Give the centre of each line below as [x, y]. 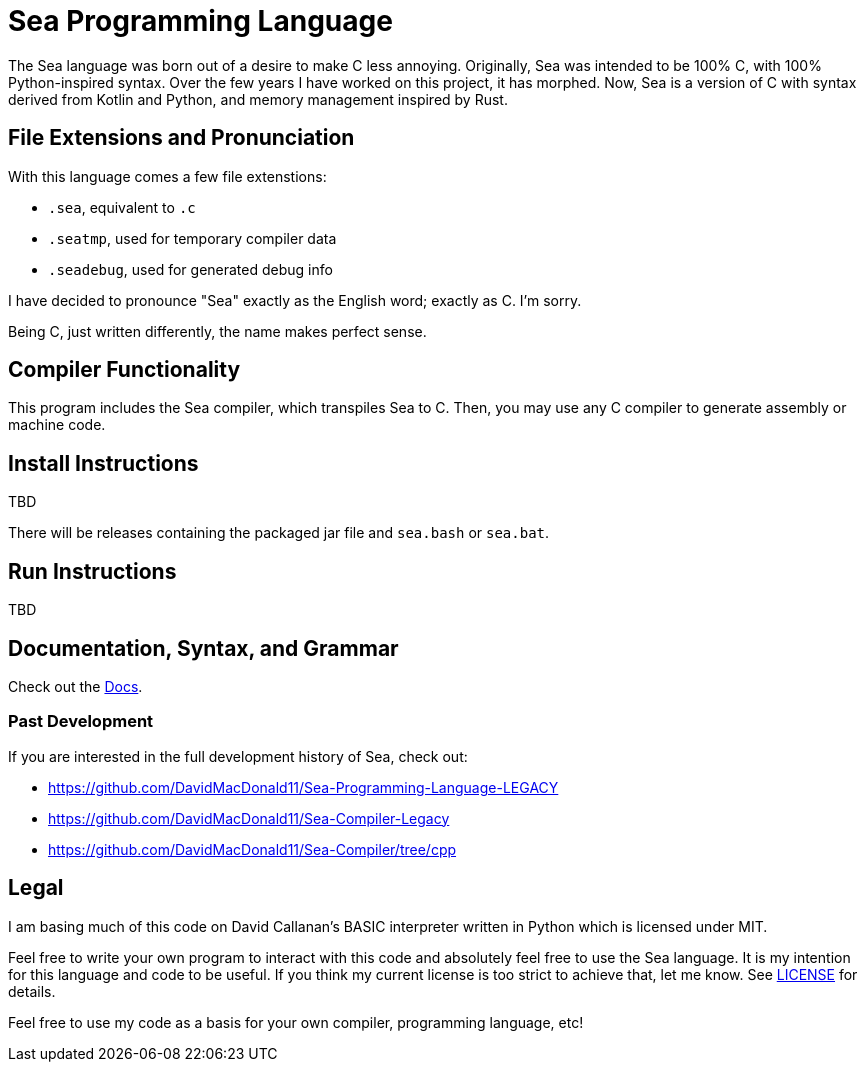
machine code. [57, 425]
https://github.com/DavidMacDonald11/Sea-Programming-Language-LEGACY [303, 787]
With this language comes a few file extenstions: [167, 176]
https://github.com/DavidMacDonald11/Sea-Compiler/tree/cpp [252, 849]
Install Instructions [103, 463]
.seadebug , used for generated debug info [190, 269]
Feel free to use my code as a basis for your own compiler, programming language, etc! [296, 1022]
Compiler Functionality [124, 370]
